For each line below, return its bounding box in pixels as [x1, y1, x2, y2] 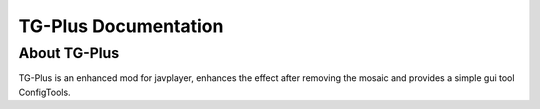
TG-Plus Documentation [18, 15, 224, 37]
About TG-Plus [18, 44, 120, 62]
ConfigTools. [18, 86, 71, 98]
